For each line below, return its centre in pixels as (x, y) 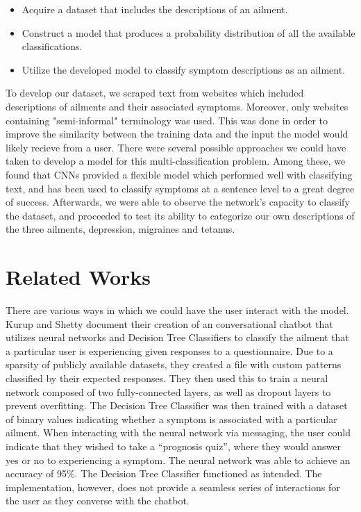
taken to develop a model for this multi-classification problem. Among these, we (176, 161)
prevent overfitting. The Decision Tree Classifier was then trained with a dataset (177, 405)
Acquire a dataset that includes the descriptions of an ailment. (155, 9)
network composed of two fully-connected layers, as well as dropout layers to (168, 391)
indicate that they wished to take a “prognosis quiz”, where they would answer (174, 446)
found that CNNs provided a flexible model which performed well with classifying (179, 174)
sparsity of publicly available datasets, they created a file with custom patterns (174, 364)
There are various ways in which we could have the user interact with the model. (177, 310)
